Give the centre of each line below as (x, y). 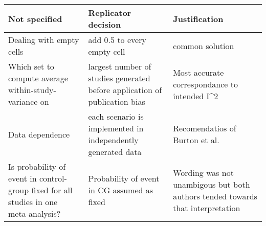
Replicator (110, 13)
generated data (115, 152)
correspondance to (206, 84)
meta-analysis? (35, 213)
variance (23, 101)
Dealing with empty (44, 40)
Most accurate (198, 72)
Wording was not (203, 172)
